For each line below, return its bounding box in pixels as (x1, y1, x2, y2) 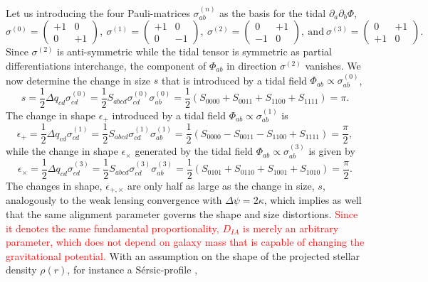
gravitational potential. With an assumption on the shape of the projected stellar (6, 248, 360, 263)
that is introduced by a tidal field (161, 72, 307, 87)
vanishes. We (305, 58, 361, 72)
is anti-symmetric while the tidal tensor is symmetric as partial (57, 44, 333, 59)
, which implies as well (263, 192, 362, 207)
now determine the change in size (6, 72, 151, 87)
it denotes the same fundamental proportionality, (6, 220, 219, 235)
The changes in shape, (6, 178, 103, 192)
